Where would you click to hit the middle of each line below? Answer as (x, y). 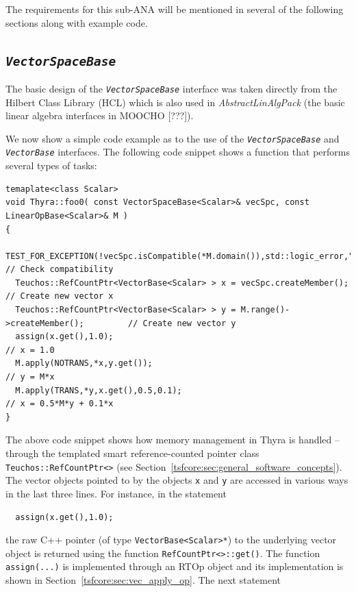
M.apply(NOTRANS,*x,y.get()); (84, 363)
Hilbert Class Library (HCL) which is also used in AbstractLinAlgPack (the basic (175, 102)
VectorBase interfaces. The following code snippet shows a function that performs (178, 152)
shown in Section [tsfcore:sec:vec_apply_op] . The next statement (143, 580)
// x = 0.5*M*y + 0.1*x (60, 404)
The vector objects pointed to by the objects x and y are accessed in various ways (177, 480)
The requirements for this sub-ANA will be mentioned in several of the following (175, 9)
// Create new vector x (60, 296)
